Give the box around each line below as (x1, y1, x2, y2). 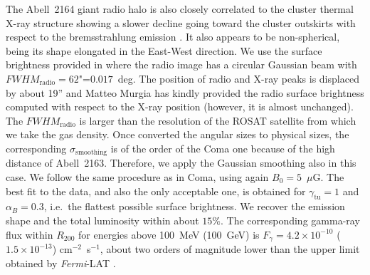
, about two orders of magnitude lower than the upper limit (100, 242, 360, 256)
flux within (6, 227, 53, 242)
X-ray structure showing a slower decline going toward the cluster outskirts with (6, 15, 356, 30)
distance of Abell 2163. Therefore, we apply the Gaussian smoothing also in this (6, 155, 356, 170)
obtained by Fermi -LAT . (6, 255, 116, 270)
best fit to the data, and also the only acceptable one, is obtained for (6, 183, 306, 198)
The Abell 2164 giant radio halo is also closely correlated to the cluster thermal (6, 1, 354, 16)
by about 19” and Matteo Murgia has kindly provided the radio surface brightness (6, 85, 364, 100)
